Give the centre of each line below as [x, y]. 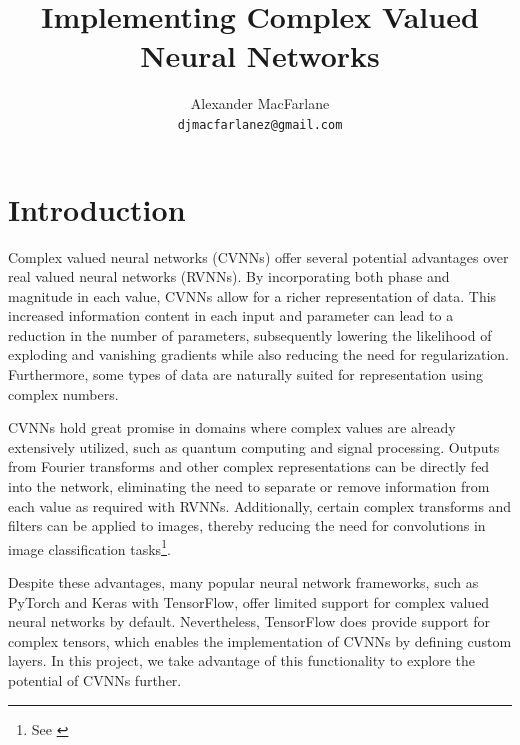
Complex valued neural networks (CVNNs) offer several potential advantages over [258, 256]
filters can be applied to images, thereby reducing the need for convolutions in [247, 525]
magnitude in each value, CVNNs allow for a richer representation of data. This [252, 295]
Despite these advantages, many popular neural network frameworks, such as [243, 582]
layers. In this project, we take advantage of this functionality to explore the [242, 660]
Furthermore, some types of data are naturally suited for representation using [245, 374]
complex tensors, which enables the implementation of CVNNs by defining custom [260, 640]
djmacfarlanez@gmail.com [260, 124]
